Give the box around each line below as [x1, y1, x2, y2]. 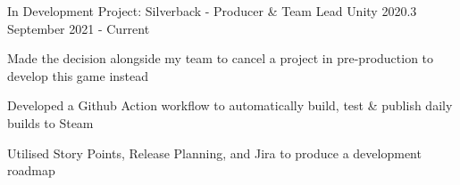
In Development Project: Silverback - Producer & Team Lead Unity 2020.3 [7, 2, 417, 20]
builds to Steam [7, 113, 94, 132]
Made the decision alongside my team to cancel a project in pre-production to [7, 49, 434, 68]
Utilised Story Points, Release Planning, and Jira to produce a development [7, 143, 422, 162]
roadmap [7, 161, 55, 180]
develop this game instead [7, 66, 149, 84]
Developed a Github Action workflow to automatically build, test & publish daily [7, 96, 453, 115]
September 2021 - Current [7, 19, 150, 37]
